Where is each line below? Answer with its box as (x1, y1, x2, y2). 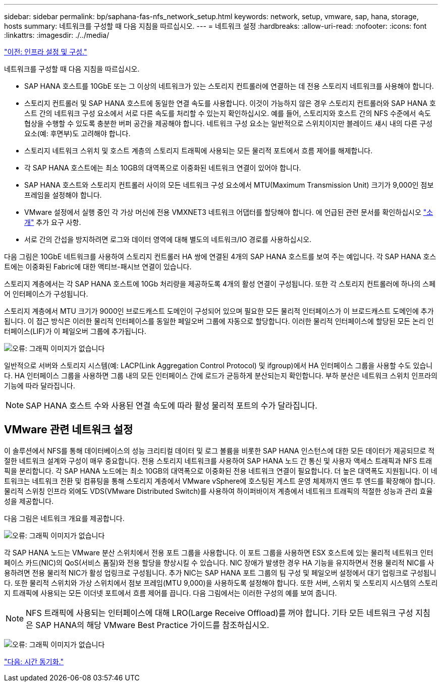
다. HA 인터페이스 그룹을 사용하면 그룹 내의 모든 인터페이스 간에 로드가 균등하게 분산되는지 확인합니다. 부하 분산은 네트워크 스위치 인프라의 (4, 371, 437, 380)
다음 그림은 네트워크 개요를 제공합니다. (4, 513, 125, 523)
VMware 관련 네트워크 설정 (4, 423, 133, 436)
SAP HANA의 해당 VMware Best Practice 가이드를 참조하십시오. (35, 619, 269, 630)
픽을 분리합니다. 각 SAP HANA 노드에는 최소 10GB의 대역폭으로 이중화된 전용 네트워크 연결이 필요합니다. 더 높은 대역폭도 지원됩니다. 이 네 (4, 466, 437, 475)
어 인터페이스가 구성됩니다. (4, 290, 88, 298)
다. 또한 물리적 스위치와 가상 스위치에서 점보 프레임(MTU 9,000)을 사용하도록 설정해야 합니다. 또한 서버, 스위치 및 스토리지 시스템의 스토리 (4, 578, 438, 587)
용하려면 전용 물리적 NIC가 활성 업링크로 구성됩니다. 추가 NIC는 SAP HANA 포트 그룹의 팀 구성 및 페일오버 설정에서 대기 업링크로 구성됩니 (4, 568, 436, 577)
